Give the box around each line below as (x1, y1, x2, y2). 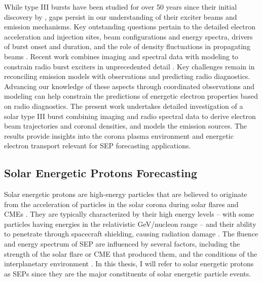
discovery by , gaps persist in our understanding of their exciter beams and (4, 11, 237, 22)
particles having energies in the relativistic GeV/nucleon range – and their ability (4, 218, 256, 229)
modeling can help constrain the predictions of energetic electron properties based (4, 91, 258, 101)
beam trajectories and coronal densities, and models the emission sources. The (4, 120, 247, 131)
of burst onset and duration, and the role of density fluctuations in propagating (4, 41, 250, 52)
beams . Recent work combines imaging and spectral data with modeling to (4, 51, 239, 61)
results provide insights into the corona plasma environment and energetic (4, 130, 234, 141)
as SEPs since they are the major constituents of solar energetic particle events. (4, 268, 251, 278)
